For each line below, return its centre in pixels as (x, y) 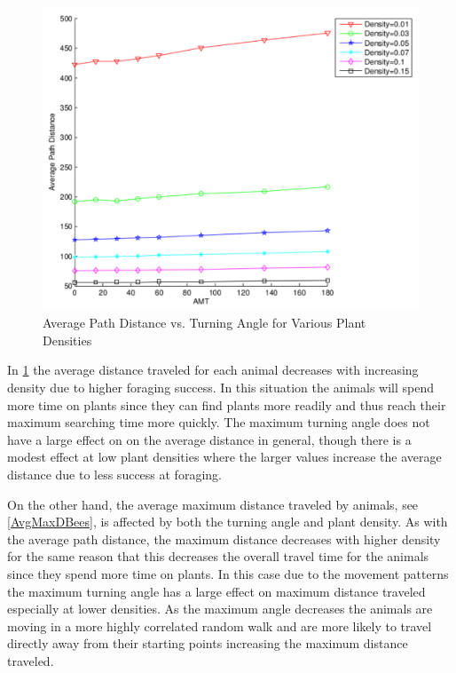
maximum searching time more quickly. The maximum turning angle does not (219, 422)
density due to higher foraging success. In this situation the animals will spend (220, 387)
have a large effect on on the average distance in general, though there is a (209, 439)
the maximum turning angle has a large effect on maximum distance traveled (216, 591)
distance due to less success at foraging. (114, 474)
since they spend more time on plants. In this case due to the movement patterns (228, 573)
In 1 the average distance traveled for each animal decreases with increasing (213, 370)
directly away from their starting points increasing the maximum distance (208, 643)
